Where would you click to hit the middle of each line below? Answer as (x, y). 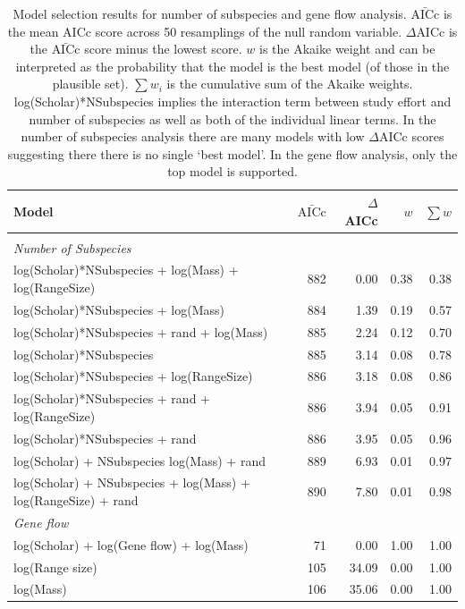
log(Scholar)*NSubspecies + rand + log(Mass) (141, 331)
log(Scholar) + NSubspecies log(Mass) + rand (139, 460)
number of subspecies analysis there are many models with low (193, 136)
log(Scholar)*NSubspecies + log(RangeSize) (133, 376)
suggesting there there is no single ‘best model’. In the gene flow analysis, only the (232, 153)
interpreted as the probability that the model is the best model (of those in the (232, 66)
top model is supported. (232, 171)
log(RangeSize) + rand (76, 500)
